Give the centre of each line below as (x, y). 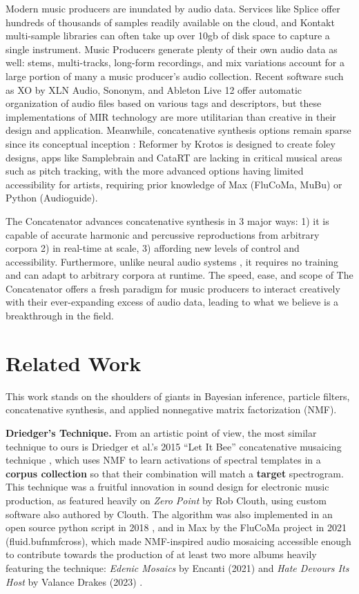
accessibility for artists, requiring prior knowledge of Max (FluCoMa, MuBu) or (174, 184)
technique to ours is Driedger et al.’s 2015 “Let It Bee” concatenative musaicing (174, 446)
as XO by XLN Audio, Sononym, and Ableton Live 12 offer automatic (154, 89)
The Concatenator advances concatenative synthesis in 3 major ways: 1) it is (167, 220)
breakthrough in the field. (60, 316)
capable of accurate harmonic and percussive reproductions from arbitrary (163, 234)
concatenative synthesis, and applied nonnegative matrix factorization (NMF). (171, 409)
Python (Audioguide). (52, 198)
